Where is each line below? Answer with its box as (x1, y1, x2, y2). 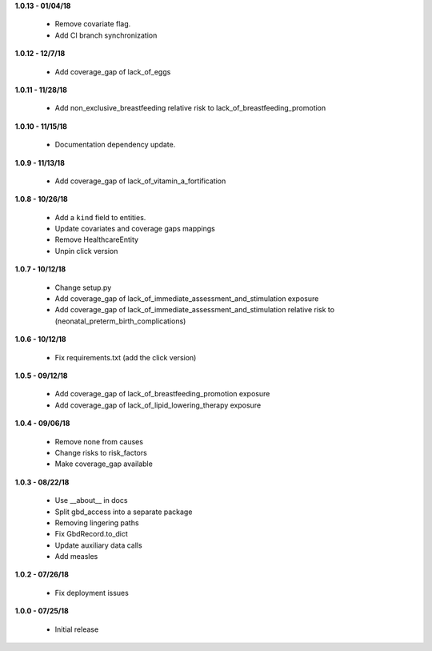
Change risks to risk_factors (54, 448, 147, 457)
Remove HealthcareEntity (54, 235, 139, 244)
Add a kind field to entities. (54, 212, 146, 222)
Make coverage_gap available (54, 459, 154, 468)
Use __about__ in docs (54, 496, 128, 505)
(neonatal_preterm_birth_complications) (54, 316, 186, 326)
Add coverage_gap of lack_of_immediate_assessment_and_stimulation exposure (54, 294, 319, 303)
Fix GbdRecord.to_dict (54, 529, 128, 539)
